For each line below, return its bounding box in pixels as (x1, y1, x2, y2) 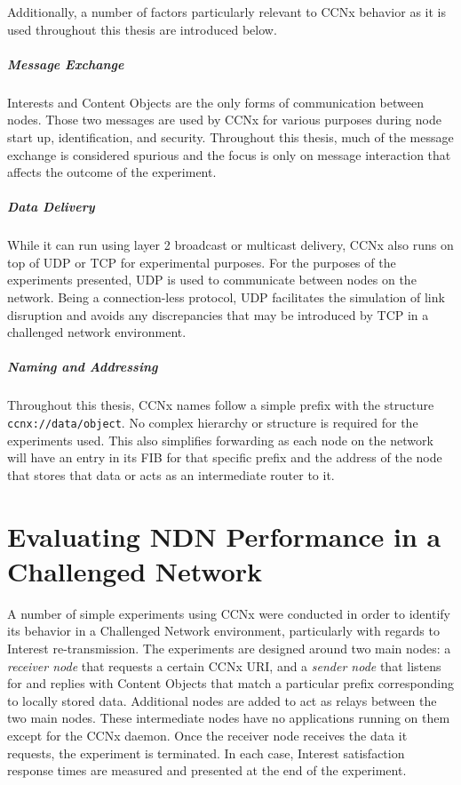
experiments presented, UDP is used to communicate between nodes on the (7, 270, 417, 289)
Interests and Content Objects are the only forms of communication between (7, 92, 424, 111)
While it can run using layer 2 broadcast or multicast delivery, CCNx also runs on (7, 236, 454, 254)
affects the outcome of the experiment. (7, 163, 217, 181)
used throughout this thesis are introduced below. (7, 20, 277, 38)
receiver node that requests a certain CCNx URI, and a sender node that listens (7, 656, 441, 675)
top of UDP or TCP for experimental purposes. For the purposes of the (7, 252, 396, 271)
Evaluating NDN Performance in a (7, 517, 441, 554)
